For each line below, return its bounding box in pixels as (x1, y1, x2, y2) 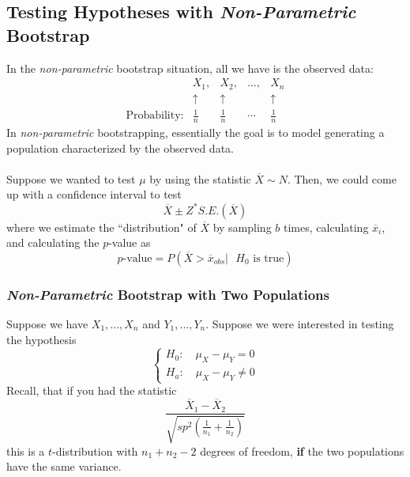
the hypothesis (6, 331, 77, 347)
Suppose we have (6, 315, 88, 331)
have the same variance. (6, 458, 122, 475)
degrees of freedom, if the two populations (200, 442, 404, 459)
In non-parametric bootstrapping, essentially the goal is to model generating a (6, 124, 385, 141)
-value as (108, 234, 151, 251)
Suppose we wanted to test (6, 170, 136, 187)
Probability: (126, 110, 184, 122)
